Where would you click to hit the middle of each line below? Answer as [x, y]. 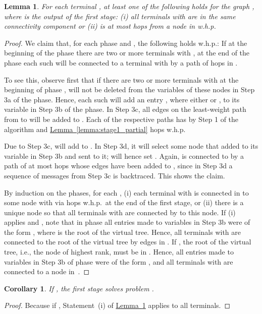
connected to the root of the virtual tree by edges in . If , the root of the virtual [128, 242]
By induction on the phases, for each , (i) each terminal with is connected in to [126, 192]
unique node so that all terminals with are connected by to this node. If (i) [120, 212]
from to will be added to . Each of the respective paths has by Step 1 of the [121, 119]
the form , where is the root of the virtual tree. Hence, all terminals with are [123, 232]
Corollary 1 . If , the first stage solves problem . [79, 288]
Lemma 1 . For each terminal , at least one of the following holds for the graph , [129, 6]
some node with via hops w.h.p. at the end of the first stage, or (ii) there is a [124, 202]
